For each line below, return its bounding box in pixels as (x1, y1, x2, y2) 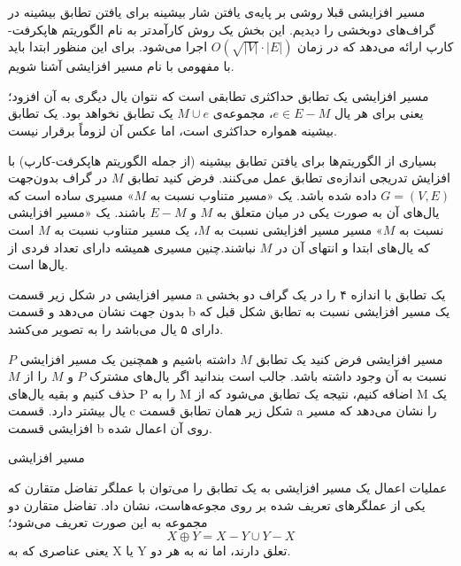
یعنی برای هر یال (334, 104, 424, 122)
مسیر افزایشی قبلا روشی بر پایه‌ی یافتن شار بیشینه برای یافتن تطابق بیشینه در (8, 3, 426, 20)
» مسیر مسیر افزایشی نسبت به (213, 220, 383, 238)
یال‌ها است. (8, 255, 68, 274)
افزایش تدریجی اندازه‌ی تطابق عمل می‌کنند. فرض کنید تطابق (127, 168, 450, 187)
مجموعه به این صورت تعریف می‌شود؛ (8, 513, 208, 531)
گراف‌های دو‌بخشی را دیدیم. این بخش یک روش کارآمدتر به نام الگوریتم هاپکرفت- (8, 19, 435, 38)
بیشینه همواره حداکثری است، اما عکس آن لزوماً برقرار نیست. (8, 120, 337, 139)
